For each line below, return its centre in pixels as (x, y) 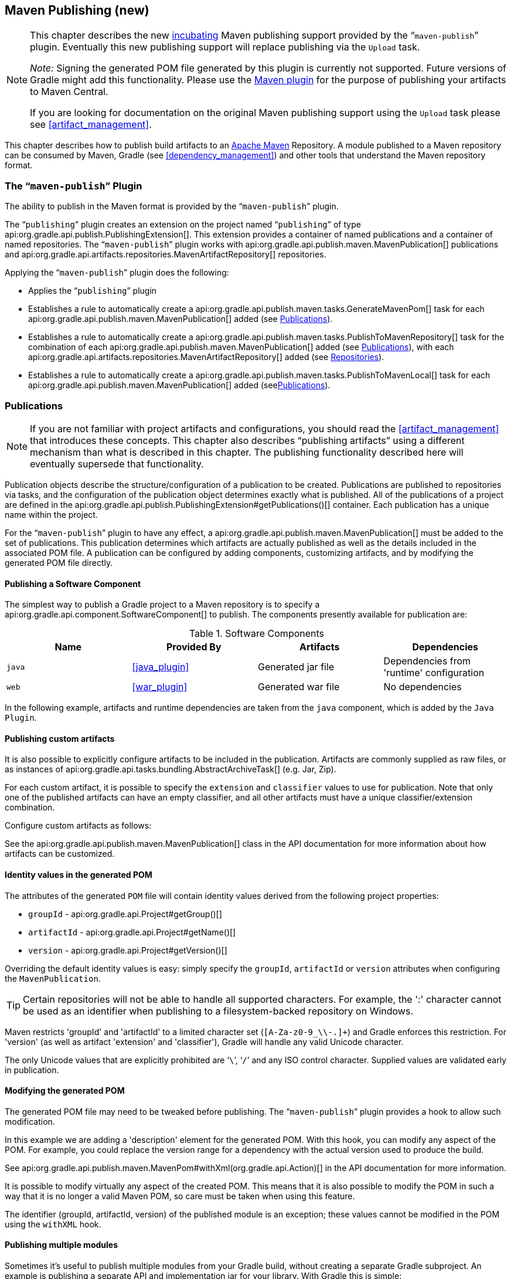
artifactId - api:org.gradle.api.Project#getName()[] (132, 932)
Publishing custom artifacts (60, 738)
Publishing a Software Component (73, 583)
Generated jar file (296, 667)
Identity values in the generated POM (79, 874)
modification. (30, 1121)
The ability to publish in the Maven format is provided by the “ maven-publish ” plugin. (172, 206)
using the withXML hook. (53, 1224)
